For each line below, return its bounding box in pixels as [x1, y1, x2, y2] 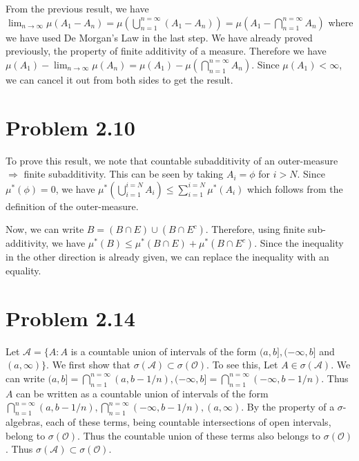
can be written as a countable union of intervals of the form [16, 386, 269, 400]
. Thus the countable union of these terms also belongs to [77, 428, 321, 442]
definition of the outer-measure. [6, 198, 139, 213]
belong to [6, 428, 46, 442]
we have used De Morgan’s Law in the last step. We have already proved [6, 30, 313, 44]
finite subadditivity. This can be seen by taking [23, 167, 224, 181]
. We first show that [46, 357, 131, 372]
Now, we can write [6, 222, 84, 236]
